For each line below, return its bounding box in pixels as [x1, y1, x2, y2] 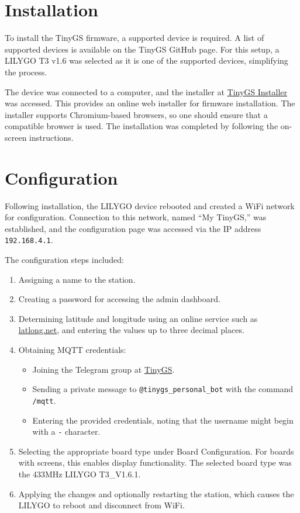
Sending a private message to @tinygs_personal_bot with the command [32, 383, 294, 395]
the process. [5, 65, 47, 78]
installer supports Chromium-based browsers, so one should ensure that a [5, 108, 268, 120]
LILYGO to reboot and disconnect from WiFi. [18, 499, 185, 511]
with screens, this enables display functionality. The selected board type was [18, 456, 292, 469]
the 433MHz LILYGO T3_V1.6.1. [18, 467, 141, 480]
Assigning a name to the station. [18, 273, 136, 285]
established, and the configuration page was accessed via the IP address [5, 222, 261, 234]
